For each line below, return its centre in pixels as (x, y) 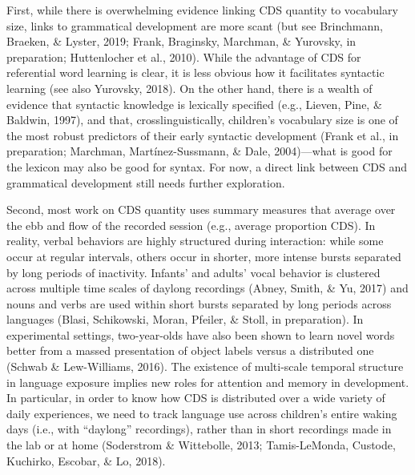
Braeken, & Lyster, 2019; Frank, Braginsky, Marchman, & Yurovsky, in (181, 41)
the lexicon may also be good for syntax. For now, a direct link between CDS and (207, 166)
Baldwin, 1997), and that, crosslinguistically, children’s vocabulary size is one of (202, 120)
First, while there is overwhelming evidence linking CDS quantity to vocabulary (202, 10)
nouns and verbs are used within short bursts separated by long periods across (199, 303)
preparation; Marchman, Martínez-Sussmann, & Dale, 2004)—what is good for (199, 151)
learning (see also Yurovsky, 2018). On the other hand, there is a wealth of (189, 88)
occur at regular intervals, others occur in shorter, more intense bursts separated (204, 256)
